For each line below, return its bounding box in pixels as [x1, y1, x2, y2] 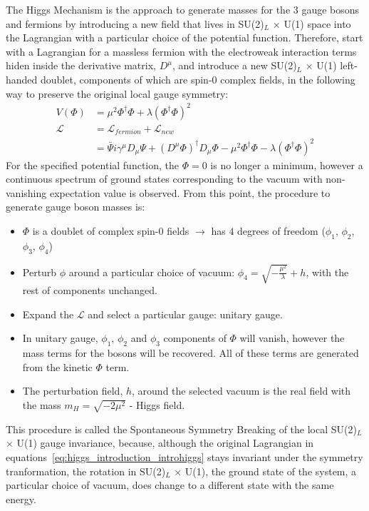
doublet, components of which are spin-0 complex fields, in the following [41, 71, 355, 86]
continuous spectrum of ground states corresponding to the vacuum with [6, 171, 323, 186]
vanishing [6, 185, 47, 200]
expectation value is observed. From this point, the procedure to [49, 185, 331, 200]
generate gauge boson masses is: [6, 199, 145, 214]
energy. [6, 491, 36, 506]
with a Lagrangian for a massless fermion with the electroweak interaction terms [6, 44, 357, 59]
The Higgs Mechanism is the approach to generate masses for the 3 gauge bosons [6, 2, 360, 16]
